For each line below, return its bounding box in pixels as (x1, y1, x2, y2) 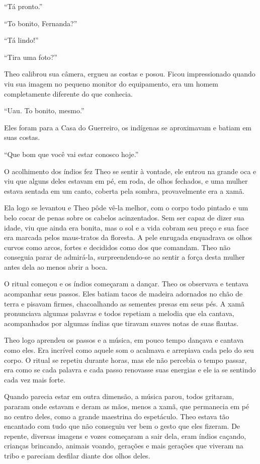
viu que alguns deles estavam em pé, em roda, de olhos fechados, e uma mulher (4, 176, 248, 186)
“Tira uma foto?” (4, 51, 57, 62)
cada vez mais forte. (4, 374, 65, 384)
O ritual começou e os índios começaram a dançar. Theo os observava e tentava (4, 278, 248, 289)
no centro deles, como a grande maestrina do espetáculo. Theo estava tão (4, 411, 229, 421)
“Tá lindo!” (4, 35, 39, 45)
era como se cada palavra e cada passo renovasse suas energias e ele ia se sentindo (4, 364, 256, 375)
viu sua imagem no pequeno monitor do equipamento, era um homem (4, 78, 218, 89)
